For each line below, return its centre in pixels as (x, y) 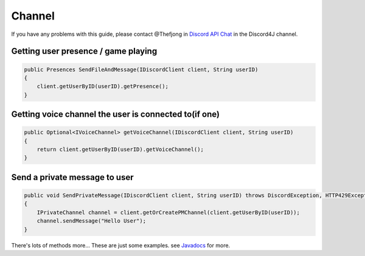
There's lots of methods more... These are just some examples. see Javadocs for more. (121, 245)
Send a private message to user (72, 177)
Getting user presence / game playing (84, 51)
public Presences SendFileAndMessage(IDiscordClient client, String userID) (141, 69)
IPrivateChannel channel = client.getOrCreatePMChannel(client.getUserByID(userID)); (169, 212)
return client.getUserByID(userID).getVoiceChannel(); (120, 150)
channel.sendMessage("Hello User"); (91, 221)
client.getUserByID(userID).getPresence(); (103, 86)
